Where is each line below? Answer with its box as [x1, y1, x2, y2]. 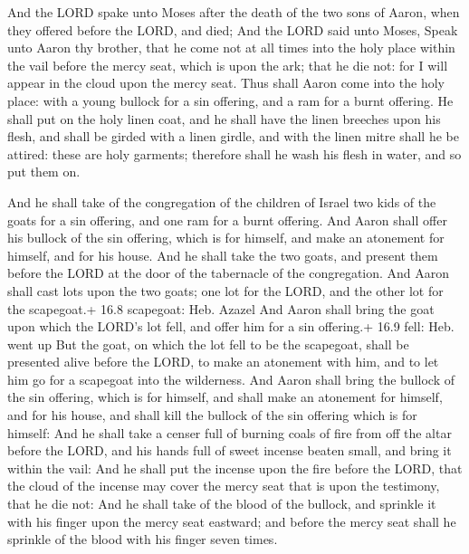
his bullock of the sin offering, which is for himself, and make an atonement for [7, 228, 445, 247]
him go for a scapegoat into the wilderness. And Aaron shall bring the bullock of [7, 369, 455, 388]
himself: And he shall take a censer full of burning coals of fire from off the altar [7, 423, 452, 442]
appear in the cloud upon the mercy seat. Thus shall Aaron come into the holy [7, 73, 445, 92]
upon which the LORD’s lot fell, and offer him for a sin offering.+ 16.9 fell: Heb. [7, 317, 455, 336]
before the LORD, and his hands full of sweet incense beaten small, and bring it [7, 441, 452, 460]
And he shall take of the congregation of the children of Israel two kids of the [7, 192, 436, 211]
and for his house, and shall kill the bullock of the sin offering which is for [7, 406, 417, 425]
